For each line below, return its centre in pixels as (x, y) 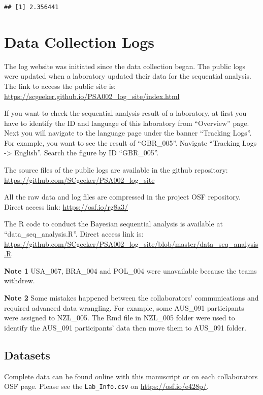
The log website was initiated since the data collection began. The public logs (125, 66)
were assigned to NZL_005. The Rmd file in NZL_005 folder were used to (120, 318)
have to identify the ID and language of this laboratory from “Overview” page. (127, 123)
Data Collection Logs (79, 41)
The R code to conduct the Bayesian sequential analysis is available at (113, 224)
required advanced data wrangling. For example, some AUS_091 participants (124, 307)
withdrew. (20, 281)
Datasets (27, 355)
